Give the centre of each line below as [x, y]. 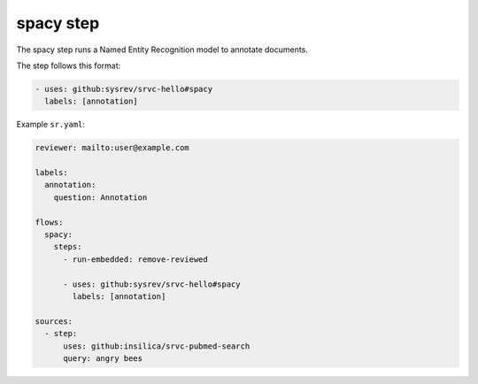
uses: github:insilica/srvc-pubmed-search [157, 346]
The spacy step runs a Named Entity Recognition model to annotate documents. [162, 50]
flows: [49, 222]
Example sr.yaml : [51, 125]
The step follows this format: [69, 65]
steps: [68, 247]
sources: [54, 321]
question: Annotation [100, 197]
